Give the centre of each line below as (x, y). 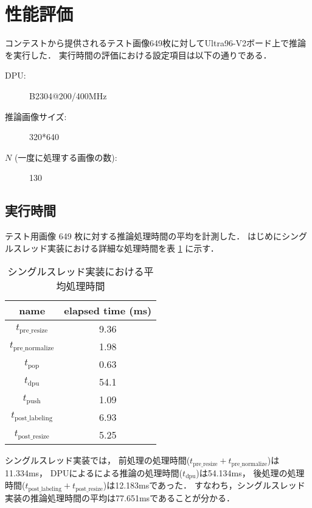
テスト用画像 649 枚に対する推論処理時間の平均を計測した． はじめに (143, 236)
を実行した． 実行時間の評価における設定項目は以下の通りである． (138, 55)
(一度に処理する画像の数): (66, 157)
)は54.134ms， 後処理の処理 (250, 472)
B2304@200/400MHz (68, 95)
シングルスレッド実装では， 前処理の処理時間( (98, 460)
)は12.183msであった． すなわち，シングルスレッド (204, 485)
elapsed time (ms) (108, 311)
